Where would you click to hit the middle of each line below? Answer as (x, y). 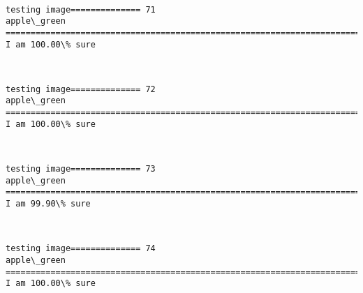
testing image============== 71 (81, 9)
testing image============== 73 (81, 169)
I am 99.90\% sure (48, 204)
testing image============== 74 (81, 249)
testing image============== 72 (81, 89)
